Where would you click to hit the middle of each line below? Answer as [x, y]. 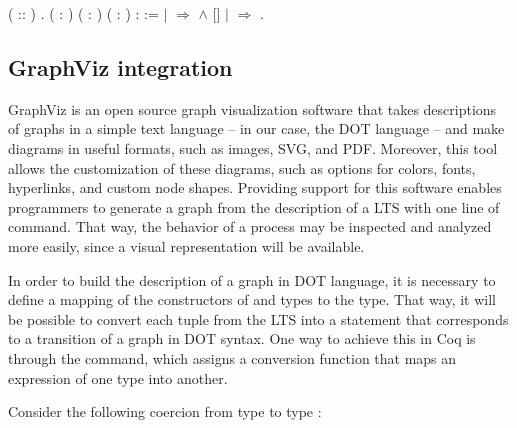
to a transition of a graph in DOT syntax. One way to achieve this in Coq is [242, 338]
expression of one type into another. [118, 377]
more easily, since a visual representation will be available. [186, 245]
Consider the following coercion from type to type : [165, 411]
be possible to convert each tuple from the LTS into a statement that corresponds [258, 318]
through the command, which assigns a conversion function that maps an [232, 357]
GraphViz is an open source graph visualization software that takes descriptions [252, 108]
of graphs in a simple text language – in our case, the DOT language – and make [256, 128]
